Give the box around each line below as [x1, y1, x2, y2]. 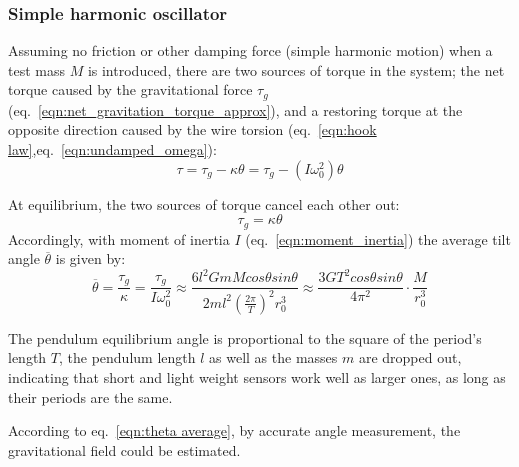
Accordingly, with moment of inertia [8, 228, 230, 249]
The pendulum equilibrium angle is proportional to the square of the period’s [8, 327, 482, 348]
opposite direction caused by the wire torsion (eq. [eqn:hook [8, 119, 377, 140]
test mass [8, 59, 65, 80]
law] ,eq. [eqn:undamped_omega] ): [8, 139, 217, 160]
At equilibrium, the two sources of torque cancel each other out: [8, 193, 400, 214]
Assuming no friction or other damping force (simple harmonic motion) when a [8, 40, 493, 61]
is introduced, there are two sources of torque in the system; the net [87, 59, 505, 80]
